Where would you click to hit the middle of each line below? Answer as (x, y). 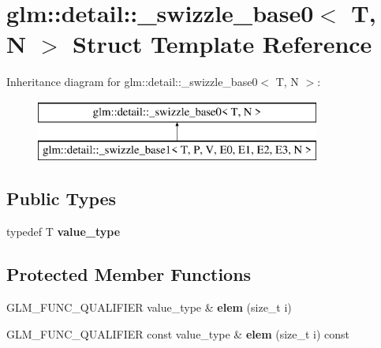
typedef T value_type (64, 232)
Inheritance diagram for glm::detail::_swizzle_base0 (132, 82)
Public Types (62, 198)
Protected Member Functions (129, 274)
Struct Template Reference (222, 44)
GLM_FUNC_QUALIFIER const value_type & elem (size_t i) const (178, 333)
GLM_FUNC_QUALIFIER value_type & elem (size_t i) (149, 307)
